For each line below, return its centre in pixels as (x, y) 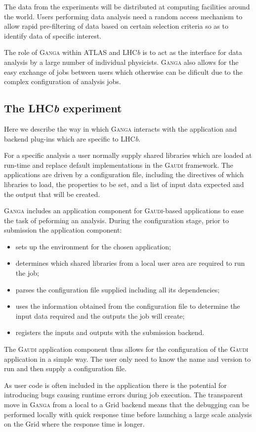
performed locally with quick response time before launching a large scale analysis (128, 414)
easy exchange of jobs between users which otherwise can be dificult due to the (123, 72)
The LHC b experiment (63, 108)
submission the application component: (63, 230)
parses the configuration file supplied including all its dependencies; (118, 289)
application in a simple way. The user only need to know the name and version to (128, 359)
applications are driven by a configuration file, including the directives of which (124, 174)
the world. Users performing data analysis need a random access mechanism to (123, 16)
